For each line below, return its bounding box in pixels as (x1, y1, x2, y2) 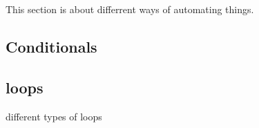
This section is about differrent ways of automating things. (6, 2, 254, 16)
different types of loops (6, 109, 102, 123)
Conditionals (6, 35, 97, 57)
